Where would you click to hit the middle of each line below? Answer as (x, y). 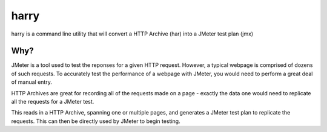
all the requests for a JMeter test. (53, 102)
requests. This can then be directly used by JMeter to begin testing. (96, 121)
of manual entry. (32, 82)
